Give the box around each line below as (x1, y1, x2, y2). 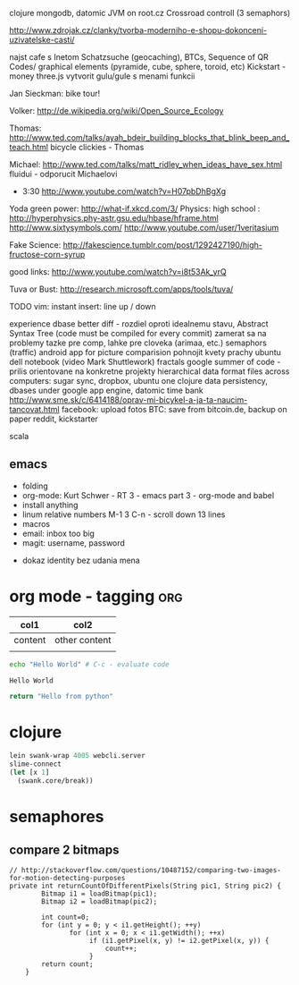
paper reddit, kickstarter (9, 413, 98, 424)
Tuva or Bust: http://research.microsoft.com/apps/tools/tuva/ (9, 284, 234, 294)
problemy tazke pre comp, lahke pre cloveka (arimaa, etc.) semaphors (9, 337, 268, 348)
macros (21, 518, 51, 529)
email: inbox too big (21, 528, 96, 539)
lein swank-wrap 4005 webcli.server (9, 751, 145, 760)
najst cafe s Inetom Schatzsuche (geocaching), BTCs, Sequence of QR (9, 52, 270, 62)
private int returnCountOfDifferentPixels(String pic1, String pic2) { (9, 881, 281, 890)
